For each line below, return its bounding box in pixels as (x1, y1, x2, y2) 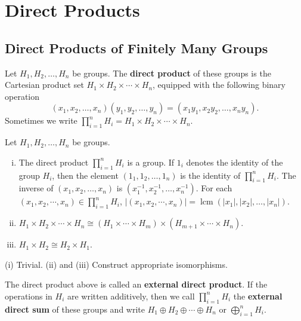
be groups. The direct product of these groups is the (72, 66, 271, 79)
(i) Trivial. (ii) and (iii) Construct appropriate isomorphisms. (5, 258, 228, 270)
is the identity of (180, 169, 241, 181)
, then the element (52, 169, 119, 181)
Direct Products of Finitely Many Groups (5, 38, 268, 57)
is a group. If (127, 155, 175, 168)
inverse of (18, 182, 54, 194)
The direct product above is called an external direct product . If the (5, 278, 268, 291)
